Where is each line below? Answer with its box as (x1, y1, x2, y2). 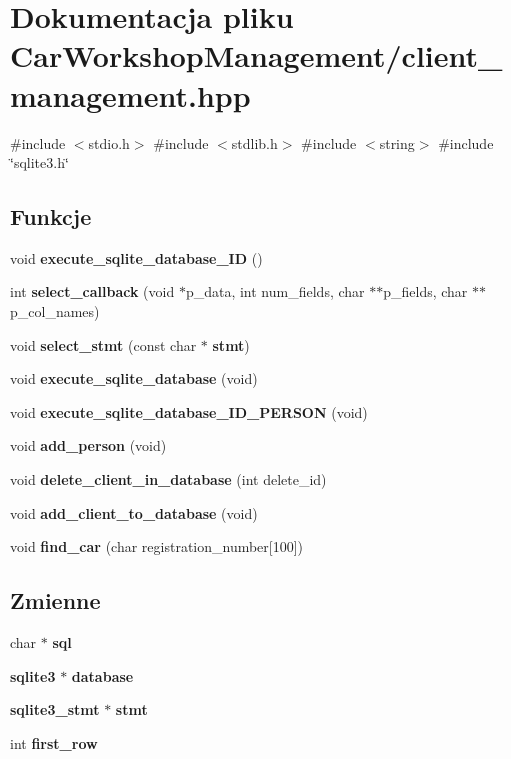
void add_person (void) (10, 435, 167, 456)
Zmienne (10, 585, 101, 616)
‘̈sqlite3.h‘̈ (10, 152, 69, 173)
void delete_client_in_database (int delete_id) (10, 469, 327, 490)
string (379, 132, 415, 153)
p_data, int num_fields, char (185, 281, 365, 302)
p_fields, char (383, 281, 468, 302)
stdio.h (88, 132, 130, 153)
